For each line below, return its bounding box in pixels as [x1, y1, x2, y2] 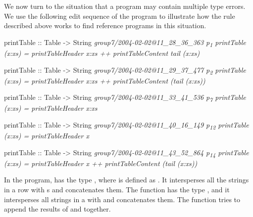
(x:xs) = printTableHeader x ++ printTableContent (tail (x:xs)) [4, 158, 198, 168]
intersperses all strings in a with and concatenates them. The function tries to [4, 194, 241, 204]
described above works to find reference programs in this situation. [4, 20, 206, 31]
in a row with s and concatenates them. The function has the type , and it [4, 184, 230, 194]
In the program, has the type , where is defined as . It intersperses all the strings [4, 174, 249, 185]
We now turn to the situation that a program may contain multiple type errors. [4, 1, 246, 11]
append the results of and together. [4, 204, 111, 214]
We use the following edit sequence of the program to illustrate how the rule [4, 10, 235, 21]
